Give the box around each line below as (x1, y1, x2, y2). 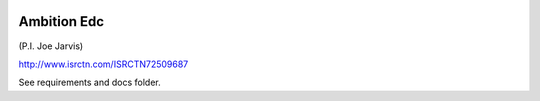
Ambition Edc (18, 13, 105, 30)
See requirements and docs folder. (18, 76, 162, 89)
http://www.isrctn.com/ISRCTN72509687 (18, 58, 189, 70)
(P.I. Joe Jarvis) (18, 40, 84, 52)
